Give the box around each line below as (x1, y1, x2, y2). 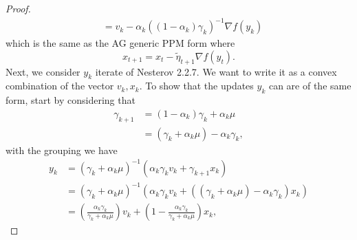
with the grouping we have (6, 142, 118, 157)
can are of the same (268, 78, 351, 93)
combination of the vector (6, 78, 114, 93)
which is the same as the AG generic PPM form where (6, 36, 235, 50)
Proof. (6, 1, 31, 15)
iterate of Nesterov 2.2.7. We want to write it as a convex (95, 64, 337, 78)
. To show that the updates (139, 78, 254, 93)
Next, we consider (6, 64, 80, 78)
